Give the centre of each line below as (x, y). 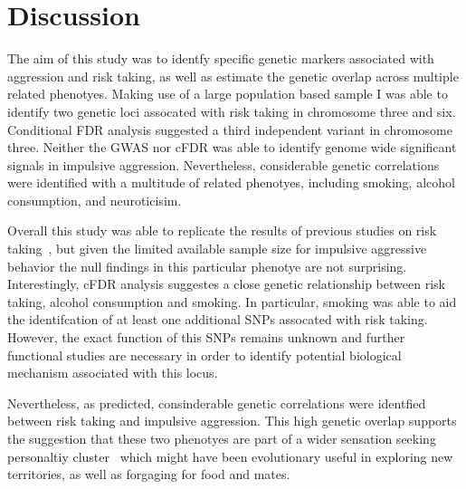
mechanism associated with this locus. (113, 373)
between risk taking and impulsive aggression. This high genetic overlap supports (232, 421)
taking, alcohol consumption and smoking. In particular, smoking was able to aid (232, 301)
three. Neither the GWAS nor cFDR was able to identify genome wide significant (232, 147)
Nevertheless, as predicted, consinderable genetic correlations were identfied (217, 403)
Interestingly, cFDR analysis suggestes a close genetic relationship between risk (226, 284)
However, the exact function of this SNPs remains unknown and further (206, 337)
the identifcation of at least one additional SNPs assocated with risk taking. (218, 319)
